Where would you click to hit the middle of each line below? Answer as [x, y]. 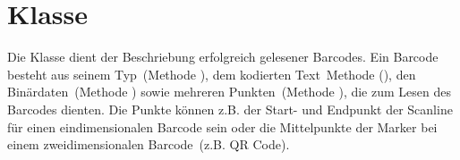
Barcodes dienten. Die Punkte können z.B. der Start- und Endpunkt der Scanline [230, 109]
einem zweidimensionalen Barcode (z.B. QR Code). [149, 144]
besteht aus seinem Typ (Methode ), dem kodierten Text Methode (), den [212, 74]
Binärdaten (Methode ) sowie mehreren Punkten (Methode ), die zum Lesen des [229, 92]
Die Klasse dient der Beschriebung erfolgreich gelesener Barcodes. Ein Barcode [223, 57]
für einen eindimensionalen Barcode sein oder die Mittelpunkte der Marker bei [222, 126]
